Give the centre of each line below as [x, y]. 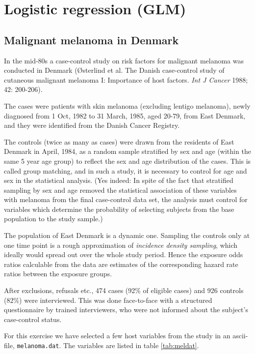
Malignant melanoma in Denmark [91, 40]
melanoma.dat [38, 346]
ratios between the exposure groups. [58, 274]
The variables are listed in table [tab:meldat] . [131, 345]
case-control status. [33, 319]
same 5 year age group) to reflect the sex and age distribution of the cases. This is [127, 161]
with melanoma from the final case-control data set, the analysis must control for [126, 199]
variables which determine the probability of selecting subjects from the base [119, 209]
